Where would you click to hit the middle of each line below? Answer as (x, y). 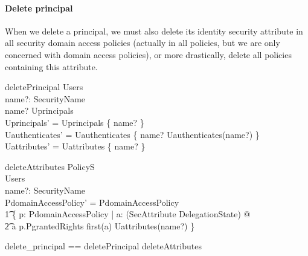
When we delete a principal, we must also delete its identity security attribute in (154, 31)
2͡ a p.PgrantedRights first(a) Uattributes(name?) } (100, 225)
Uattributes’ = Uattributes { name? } (75, 146)
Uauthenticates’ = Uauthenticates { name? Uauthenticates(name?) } (132, 134)
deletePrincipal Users (44, 87)
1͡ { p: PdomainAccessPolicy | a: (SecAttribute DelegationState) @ (128, 214)
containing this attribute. (51, 66)
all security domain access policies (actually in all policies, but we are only (143, 43)
